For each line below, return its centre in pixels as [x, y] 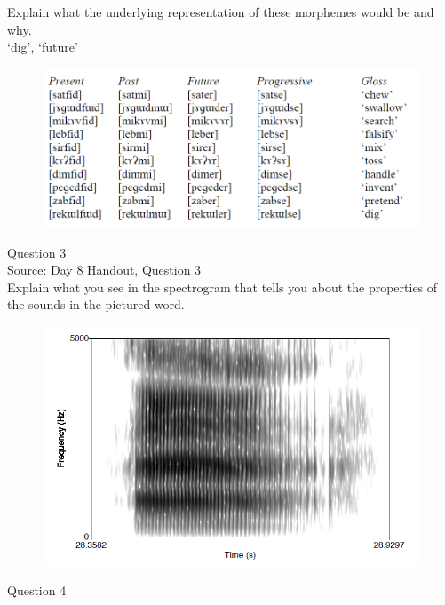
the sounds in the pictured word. [96, 304]
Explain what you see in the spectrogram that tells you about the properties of [222, 287]
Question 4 [37, 590]
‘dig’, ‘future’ [43, 47]
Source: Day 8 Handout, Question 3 [104, 270]
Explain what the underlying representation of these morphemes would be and [221, 12]
